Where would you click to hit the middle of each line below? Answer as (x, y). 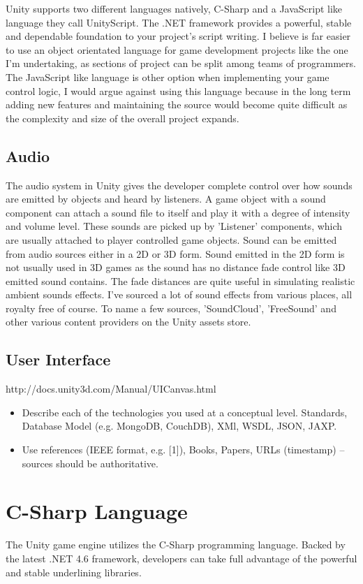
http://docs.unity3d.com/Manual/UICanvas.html (111, 389)
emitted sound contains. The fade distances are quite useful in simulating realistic (180, 280)
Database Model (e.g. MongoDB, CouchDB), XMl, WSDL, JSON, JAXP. (179, 426)
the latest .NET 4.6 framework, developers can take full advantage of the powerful (181, 558)
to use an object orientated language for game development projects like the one (177, 49)
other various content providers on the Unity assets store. (128, 322)
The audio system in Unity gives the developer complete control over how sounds (179, 185)
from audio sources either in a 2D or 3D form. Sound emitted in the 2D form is (175, 253)
